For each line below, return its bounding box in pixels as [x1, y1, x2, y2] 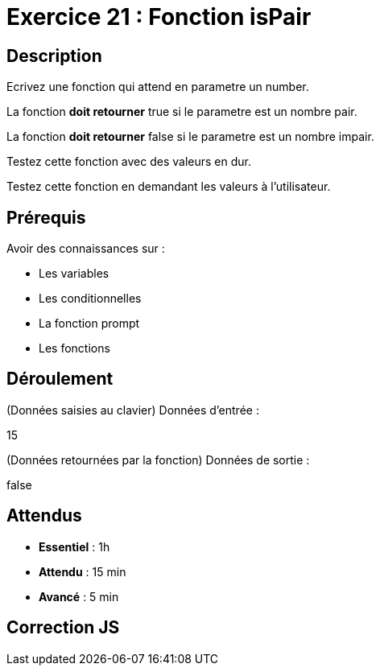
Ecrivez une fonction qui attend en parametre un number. [6, 80, 309, 94]
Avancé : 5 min [39, 589, 119, 604]
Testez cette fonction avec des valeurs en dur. [6, 155, 252, 169]
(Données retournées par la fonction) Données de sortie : [6, 452, 310, 467]
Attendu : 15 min [39, 564, 126, 579]
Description [6, 45, 102, 66]
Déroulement [6, 369, 114, 390]
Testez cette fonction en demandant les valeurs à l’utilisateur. [6, 179, 331, 194]
